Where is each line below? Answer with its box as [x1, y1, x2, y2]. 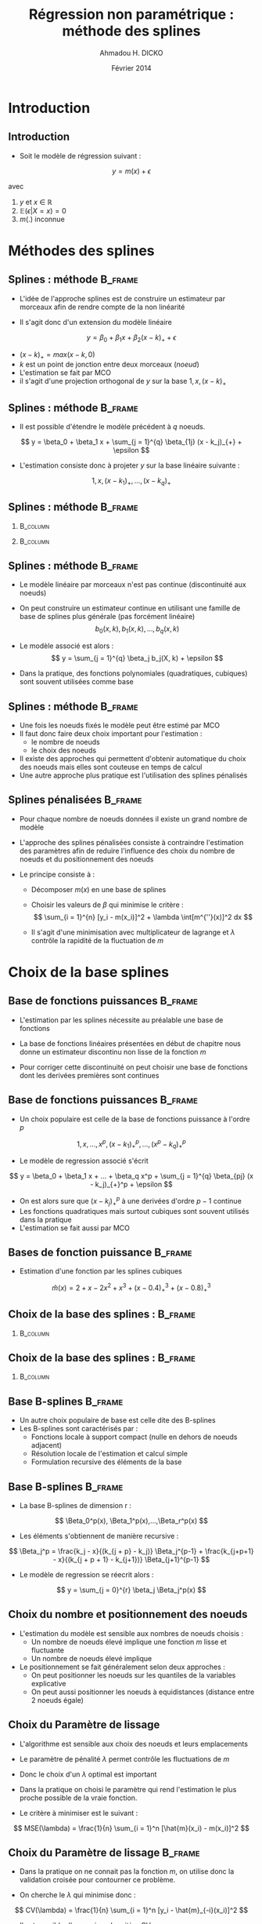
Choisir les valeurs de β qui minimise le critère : [31, 900, 184, 909]
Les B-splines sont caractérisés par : [19, 1424, 138, 1434]
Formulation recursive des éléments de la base [31, 1457, 182, 1467]
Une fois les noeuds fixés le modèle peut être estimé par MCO [19, 720, 221, 730]
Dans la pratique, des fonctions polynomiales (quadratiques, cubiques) [19, 669, 248, 678]
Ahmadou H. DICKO [99, 48, 163, 57]
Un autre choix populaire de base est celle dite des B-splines [19, 1416, 217, 1425]
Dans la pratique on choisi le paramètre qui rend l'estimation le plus [19, 1784, 237, 1794]
